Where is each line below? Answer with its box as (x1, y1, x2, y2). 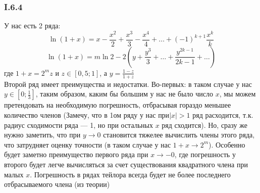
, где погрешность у (174, 149, 236, 160)
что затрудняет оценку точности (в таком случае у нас (4, 139, 171, 150)
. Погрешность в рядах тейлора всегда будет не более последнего (30, 169, 231, 179)
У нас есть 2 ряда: (4, 20, 61, 31)
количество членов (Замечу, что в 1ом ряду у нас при (4, 109, 170, 120)
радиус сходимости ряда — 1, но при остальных (4, 119, 153, 130)
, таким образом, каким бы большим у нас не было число (35, 88, 214, 99)
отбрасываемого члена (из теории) (4, 179, 110, 189)
